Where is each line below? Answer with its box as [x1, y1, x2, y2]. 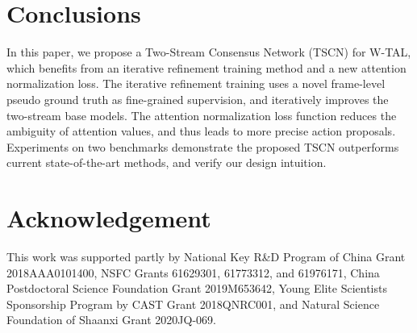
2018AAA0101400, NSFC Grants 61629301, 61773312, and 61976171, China [6, 264, 380, 281]
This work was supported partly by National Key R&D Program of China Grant [6, 248, 406, 264]
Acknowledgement [6, 202, 211, 235]
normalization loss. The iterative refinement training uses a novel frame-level [6, 75, 386, 92]
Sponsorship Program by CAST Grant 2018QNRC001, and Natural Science [6, 295, 380, 312]
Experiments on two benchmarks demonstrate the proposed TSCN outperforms [6, 138, 399, 155]
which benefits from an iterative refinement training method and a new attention [6, 59, 407, 76]
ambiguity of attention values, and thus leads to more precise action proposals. [6, 123, 396, 139]
